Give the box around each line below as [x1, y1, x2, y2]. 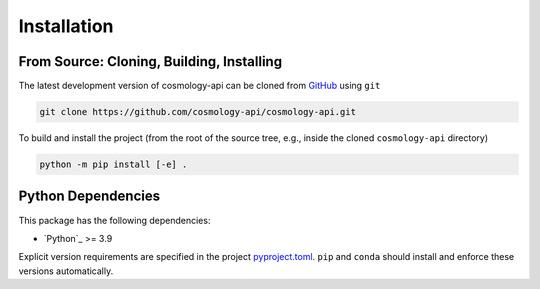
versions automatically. [18, 265, 114, 277]
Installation [18, 15, 114, 37]
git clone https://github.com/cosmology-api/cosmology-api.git [39, 106, 357, 118]
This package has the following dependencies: [18, 214, 211, 226]
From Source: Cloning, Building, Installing [18, 53, 283, 70]
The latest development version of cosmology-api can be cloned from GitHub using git [18, 80, 381, 92]
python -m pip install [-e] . [39, 159, 188, 170]
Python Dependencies [18, 188, 160, 205]
